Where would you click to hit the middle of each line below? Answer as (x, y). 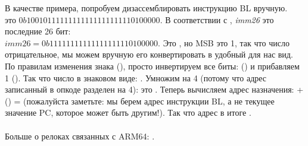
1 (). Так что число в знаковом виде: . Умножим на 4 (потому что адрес (136, 77)
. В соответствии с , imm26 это (217, 19)
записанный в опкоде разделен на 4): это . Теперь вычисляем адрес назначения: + (154, 89)
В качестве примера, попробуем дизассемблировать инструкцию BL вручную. (146, 8)
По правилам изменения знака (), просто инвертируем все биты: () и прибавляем (152, 66)
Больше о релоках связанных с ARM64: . (80, 136)
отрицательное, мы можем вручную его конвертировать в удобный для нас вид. (149, 54)
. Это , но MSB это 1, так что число (224, 42)
